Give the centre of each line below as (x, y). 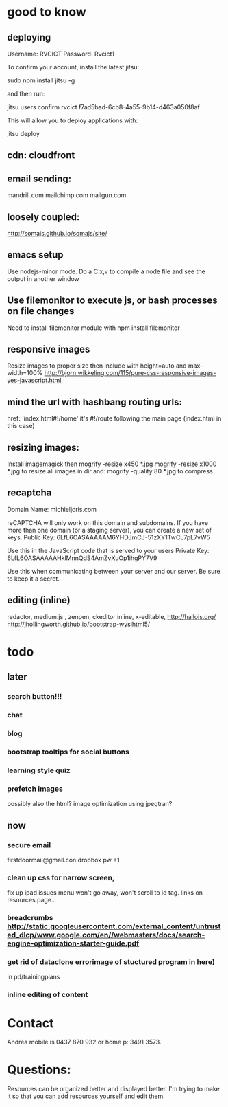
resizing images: (43, 447)
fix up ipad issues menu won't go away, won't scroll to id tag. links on (105, 893)
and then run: (26, 94)
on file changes (41, 311)
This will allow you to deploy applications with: (73, 120)
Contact (30, 1023)
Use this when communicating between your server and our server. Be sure (114, 571)
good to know (47, 12)
